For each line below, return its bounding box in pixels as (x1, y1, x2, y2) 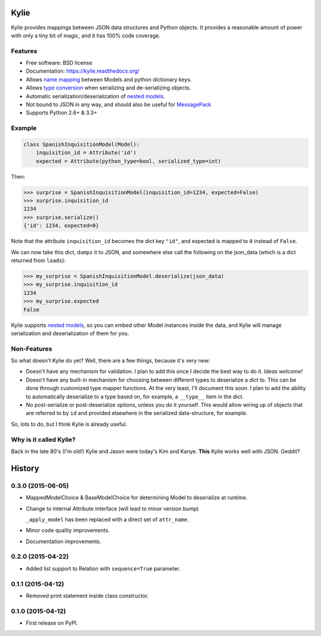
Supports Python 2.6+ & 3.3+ (26, 109, 97, 116)
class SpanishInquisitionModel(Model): (23, 141, 140, 148)
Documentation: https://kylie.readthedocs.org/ (26, 67, 140, 74)
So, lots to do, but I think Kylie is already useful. (11, 420, 127, 428)
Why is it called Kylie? (11, 435, 76, 444)
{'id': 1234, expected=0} (23, 222, 99, 229)
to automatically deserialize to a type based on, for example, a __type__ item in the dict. (26, 393, 244, 400)
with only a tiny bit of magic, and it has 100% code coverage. (11, 32, 160, 39)
